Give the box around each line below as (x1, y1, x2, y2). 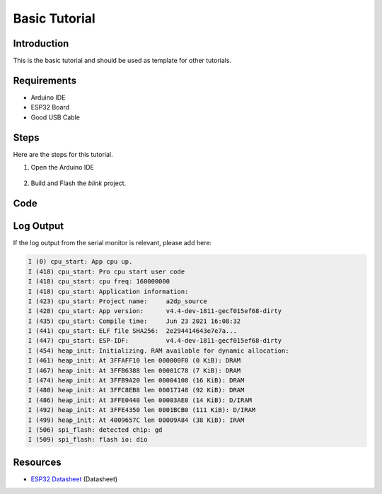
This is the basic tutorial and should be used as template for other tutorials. (13, 57, 232, 65)
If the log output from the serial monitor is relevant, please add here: (13, 239, 212, 247)
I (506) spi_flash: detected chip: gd (28, 425, 163, 434)
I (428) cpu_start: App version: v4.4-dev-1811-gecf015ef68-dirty (28, 307, 282, 315)
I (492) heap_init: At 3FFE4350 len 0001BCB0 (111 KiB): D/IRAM (28, 406, 256, 414)
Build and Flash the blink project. (30, 179, 127, 187)
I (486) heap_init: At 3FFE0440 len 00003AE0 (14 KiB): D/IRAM (28, 396, 253, 404)
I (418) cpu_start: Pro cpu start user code (28, 267, 185, 276)
